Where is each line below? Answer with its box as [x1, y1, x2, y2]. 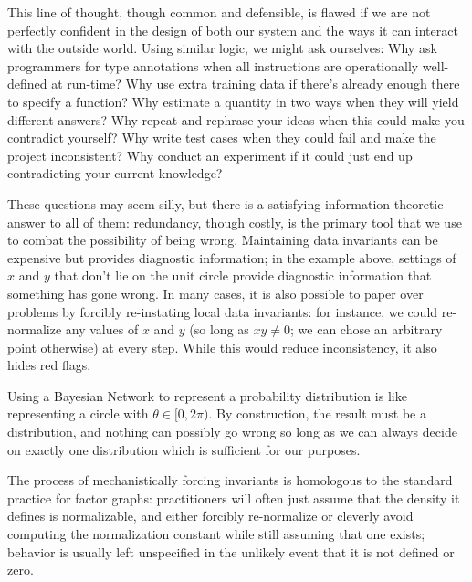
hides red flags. [7, 355, 91, 375]
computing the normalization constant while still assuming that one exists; [7, 524, 425, 544]
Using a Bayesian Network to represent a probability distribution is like [7, 386, 407, 405]
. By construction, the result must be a [208, 404, 426, 423]
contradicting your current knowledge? [7, 164, 223, 183]
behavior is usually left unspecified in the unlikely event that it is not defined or [7, 542, 455, 561]
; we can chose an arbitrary [290, 320, 443, 339]
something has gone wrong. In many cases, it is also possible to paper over [7, 283, 424, 302]
